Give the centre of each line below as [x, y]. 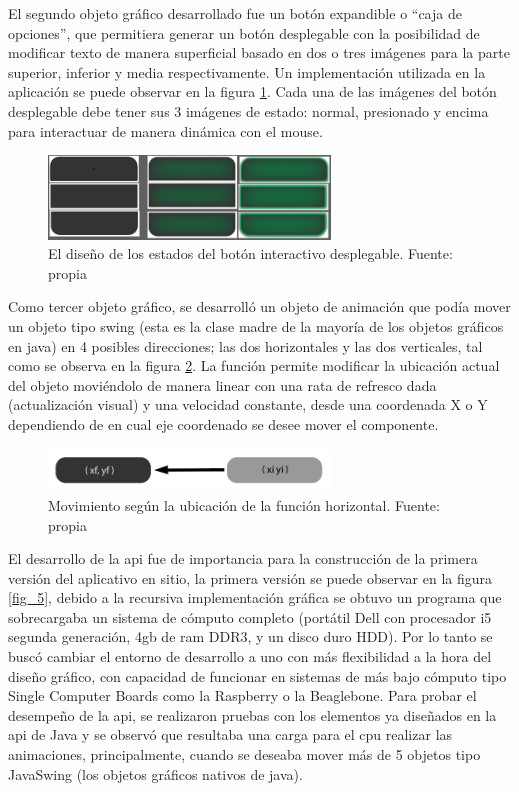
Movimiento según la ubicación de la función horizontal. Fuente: [244, 504]
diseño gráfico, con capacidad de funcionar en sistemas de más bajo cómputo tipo [257, 675]
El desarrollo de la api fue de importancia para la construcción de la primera [243, 558]
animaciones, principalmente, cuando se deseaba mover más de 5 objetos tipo [244, 754]
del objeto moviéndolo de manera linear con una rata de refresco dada [222, 384]
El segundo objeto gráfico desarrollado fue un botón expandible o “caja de [235, 13]
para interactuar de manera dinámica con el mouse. [165, 130]
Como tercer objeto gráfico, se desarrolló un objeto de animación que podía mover [259, 306]
